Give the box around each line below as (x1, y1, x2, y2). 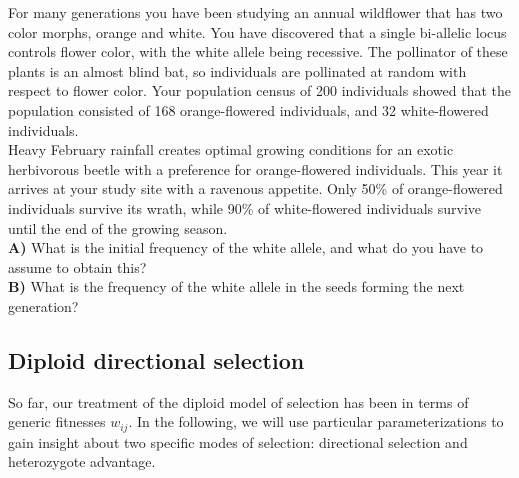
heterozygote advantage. (8, 451, 156, 472)
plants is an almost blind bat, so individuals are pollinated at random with (8, 60, 467, 81)
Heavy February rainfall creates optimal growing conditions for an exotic (8, 139, 454, 160)
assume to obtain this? (8, 256, 147, 277)
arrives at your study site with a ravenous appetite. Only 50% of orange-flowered (8, 178, 503, 199)
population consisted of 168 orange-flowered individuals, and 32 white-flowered (8, 99, 489, 120)
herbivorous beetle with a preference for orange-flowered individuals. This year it (8, 158, 503, 179)
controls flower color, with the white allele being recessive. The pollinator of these (8, 41, 508, 62)
